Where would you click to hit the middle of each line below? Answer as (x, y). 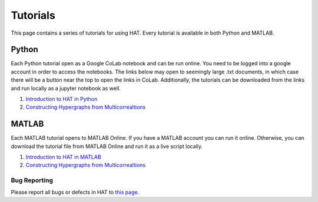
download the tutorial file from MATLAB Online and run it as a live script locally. (107, 146)
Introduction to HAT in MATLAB (63, 157)
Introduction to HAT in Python (62, 99)
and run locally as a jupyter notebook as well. (66, 88)
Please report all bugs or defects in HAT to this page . (75, 192)
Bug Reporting (32, 180)
